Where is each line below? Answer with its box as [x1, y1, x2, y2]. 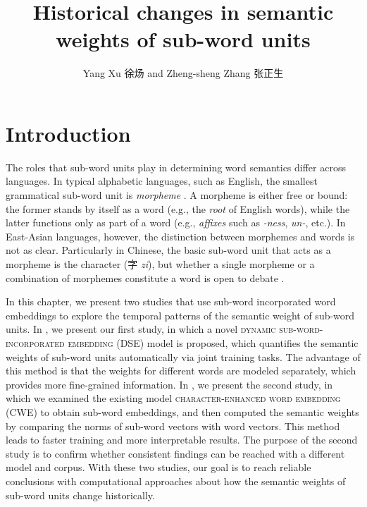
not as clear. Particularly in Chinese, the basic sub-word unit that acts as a [6, 243, 331, 257]
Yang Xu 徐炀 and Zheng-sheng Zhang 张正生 [82, 66, 284, 80]
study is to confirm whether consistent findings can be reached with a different [6, 446, 345, 460]
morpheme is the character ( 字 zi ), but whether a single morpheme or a [6, 257, 315, 271]
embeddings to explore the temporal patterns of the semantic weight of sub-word [6, 307, 355, 322]
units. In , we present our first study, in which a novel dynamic [6, 322, 276, 336]
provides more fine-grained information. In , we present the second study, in [6, 377, 333, 391]
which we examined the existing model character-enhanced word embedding [6, 391, 341, 405]
